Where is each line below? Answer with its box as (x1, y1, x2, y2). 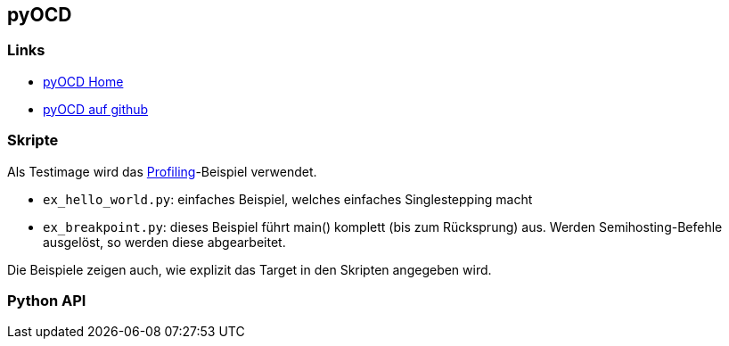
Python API (7, 291, 86, 309)
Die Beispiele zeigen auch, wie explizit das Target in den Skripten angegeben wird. (7, 261, 492, 277)
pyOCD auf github (43, 101, 149, 117)
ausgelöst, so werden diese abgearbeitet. (43, 234, 286, 250)
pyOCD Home (43, 73, 124, 89)
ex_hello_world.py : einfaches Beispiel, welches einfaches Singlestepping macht (43, 191, 533, 207)
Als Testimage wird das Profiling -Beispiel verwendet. (7, 163, 317, 179)
